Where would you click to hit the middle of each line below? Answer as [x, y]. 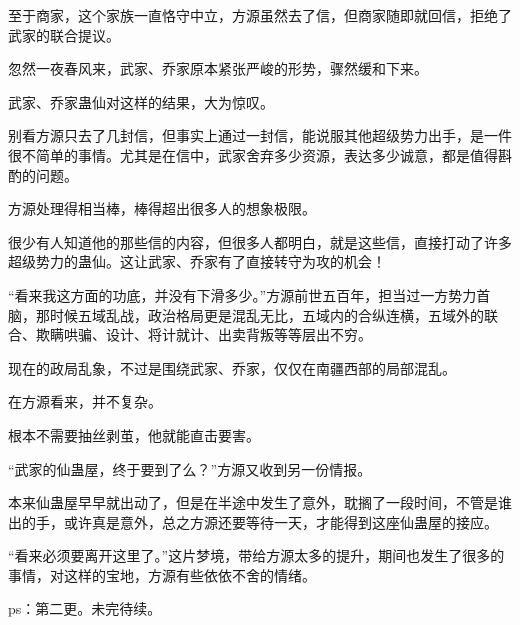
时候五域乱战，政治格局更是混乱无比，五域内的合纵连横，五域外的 [266, 314]
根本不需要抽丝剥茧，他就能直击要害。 [134, 434]
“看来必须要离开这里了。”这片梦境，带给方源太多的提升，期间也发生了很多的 [256, 555]
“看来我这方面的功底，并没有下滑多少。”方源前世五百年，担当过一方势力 [242, 294]
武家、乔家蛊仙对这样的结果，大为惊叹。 [141, 101]
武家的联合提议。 [64, 34]
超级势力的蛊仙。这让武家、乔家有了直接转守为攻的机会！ [197, 261]
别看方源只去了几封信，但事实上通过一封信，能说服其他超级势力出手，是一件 [260, 135]
